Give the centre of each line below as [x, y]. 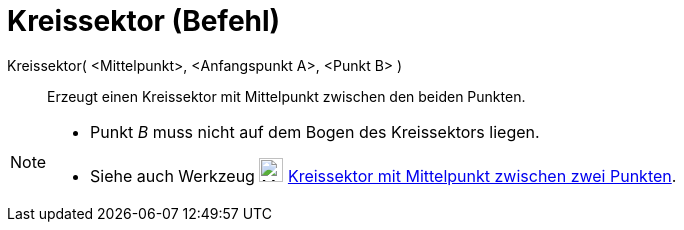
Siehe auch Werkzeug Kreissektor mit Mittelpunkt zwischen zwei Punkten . [383, 175]
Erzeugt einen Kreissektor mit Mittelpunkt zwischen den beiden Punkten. [286, 96]
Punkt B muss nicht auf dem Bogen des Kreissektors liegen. [315, 131]
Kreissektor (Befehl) [144, 21]
